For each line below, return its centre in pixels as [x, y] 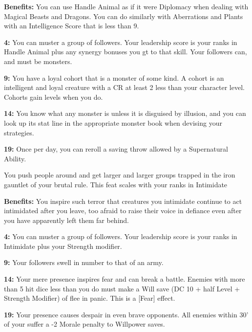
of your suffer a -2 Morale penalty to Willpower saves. [84, 324]
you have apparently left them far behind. [67, 220]
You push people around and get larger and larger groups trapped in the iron [120, 175]
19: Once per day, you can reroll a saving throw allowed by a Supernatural [116, 149]
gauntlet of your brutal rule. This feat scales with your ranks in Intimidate [116, 184]
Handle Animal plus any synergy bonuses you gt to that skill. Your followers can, [126, 52]
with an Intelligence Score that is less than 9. [72, 26]
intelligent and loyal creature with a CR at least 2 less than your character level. [124, 87]
